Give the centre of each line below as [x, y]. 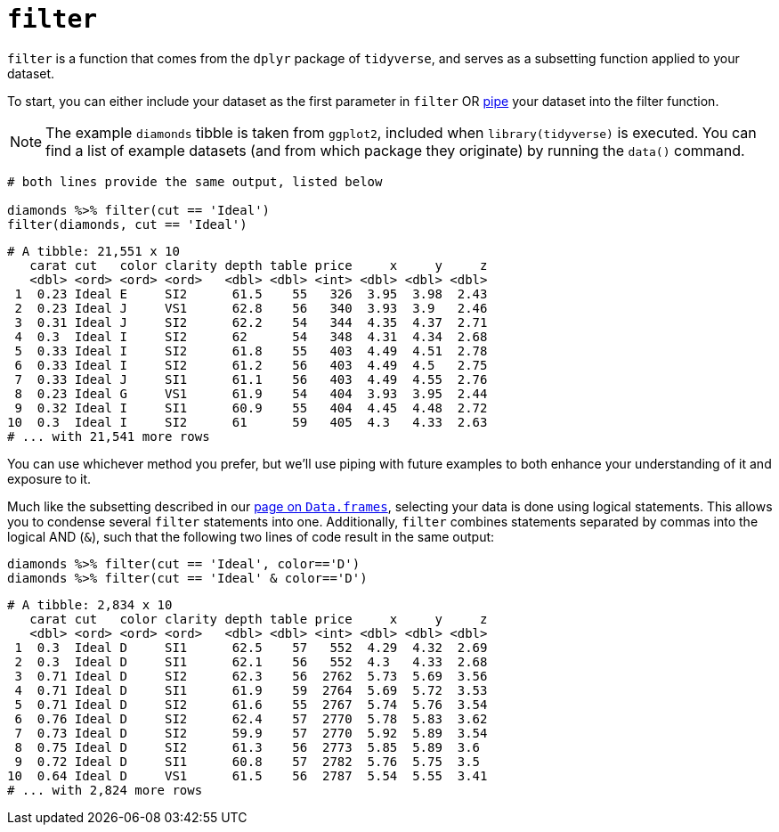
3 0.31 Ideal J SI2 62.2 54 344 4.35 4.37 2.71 [251, 322]
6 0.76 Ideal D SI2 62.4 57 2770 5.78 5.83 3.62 [251, 718]
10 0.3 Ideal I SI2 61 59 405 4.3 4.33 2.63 [247, 422]
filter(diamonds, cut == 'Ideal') [127, 224]
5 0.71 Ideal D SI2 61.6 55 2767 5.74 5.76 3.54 [251, 704]
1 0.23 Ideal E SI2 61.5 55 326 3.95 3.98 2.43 [251, 294]
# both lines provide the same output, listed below [195, 181]
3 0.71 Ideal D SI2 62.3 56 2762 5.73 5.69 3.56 [251, 676]
